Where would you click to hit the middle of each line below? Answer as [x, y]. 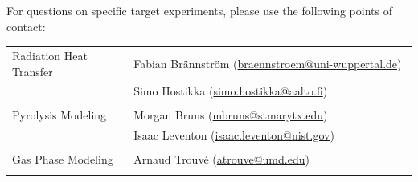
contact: [26, 26]
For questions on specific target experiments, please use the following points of [199, 10]
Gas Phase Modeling [63, 159]
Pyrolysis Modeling [59, 115]
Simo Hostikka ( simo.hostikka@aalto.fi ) [231, 91]
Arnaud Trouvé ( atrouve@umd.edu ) [221, 159]
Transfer [33, 71]
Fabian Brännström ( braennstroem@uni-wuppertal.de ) [268, 63]
